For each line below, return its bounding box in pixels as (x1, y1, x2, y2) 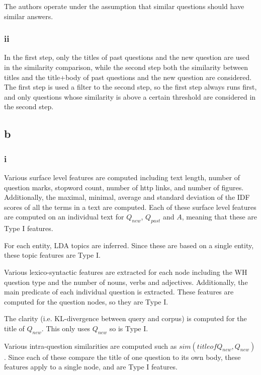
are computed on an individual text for (4, 211, 124, 222)
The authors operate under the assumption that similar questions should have (4, 1, 244, 11)
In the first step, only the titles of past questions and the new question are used (4, 52, 249, 62)
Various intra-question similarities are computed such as (4, 340, 177, 351)
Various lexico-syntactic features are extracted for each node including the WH (4, 266, 247, 277)
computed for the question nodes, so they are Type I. (4, 296, 168, 307)
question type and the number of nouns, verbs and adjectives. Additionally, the (4, 276, 248, 287)
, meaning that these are (182, 211, 257, 222)
